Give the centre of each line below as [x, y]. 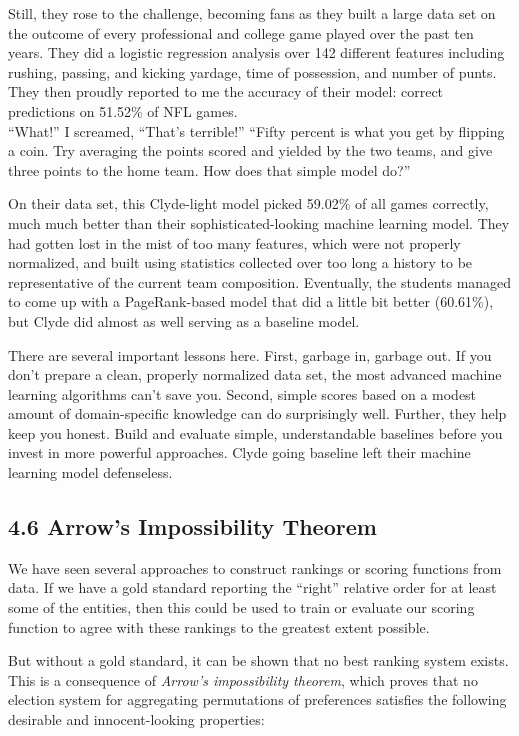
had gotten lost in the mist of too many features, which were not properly [234, 242]
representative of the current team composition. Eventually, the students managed [260, 281]
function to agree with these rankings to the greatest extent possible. [219, 626]
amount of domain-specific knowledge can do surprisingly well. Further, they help [257, 413]
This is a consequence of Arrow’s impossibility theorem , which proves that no [243, 679]
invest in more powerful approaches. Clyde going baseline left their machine [239, 452]
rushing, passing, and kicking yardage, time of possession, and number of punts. [252, 71]
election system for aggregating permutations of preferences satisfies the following [257, 699]
